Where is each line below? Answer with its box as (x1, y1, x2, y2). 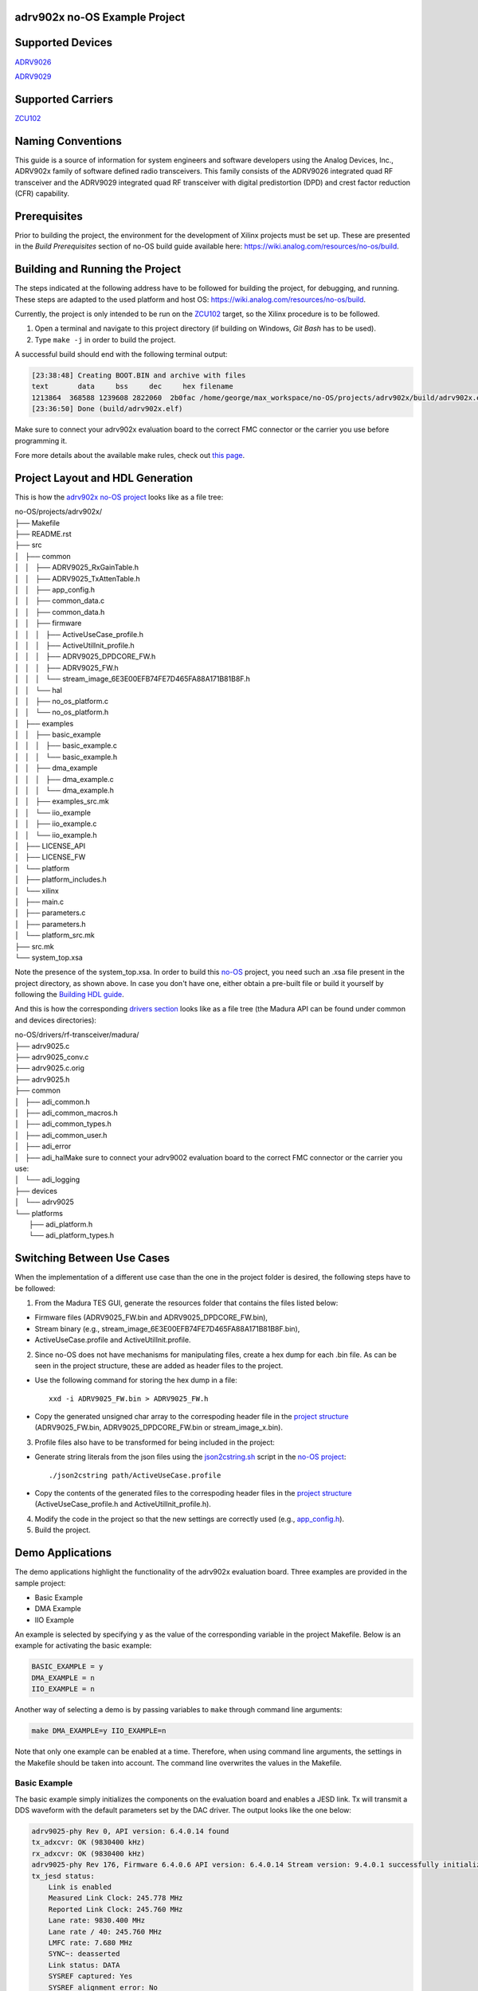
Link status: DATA (48, 1960, 120, 1969)
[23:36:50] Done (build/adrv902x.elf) (31, 405, 183, 413)
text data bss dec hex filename (31, 382, 234, 391)
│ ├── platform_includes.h (14, 874, 107, 884)
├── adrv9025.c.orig (14, 1063, 85, 1073)
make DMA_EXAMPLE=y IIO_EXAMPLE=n (31, 1727, 167, 1735)
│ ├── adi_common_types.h (14, 1119, 112, 1128)
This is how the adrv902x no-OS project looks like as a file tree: (14, 492, 224, 502)
